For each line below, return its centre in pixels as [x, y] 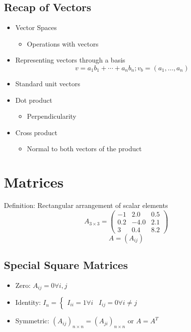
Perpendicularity [52, 116]
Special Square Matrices [66, 265]
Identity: [28, 302]
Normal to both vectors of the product [84, 149]
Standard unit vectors [48, 83]
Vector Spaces [36, 27]
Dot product [34, 100]
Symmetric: [32, 321]
